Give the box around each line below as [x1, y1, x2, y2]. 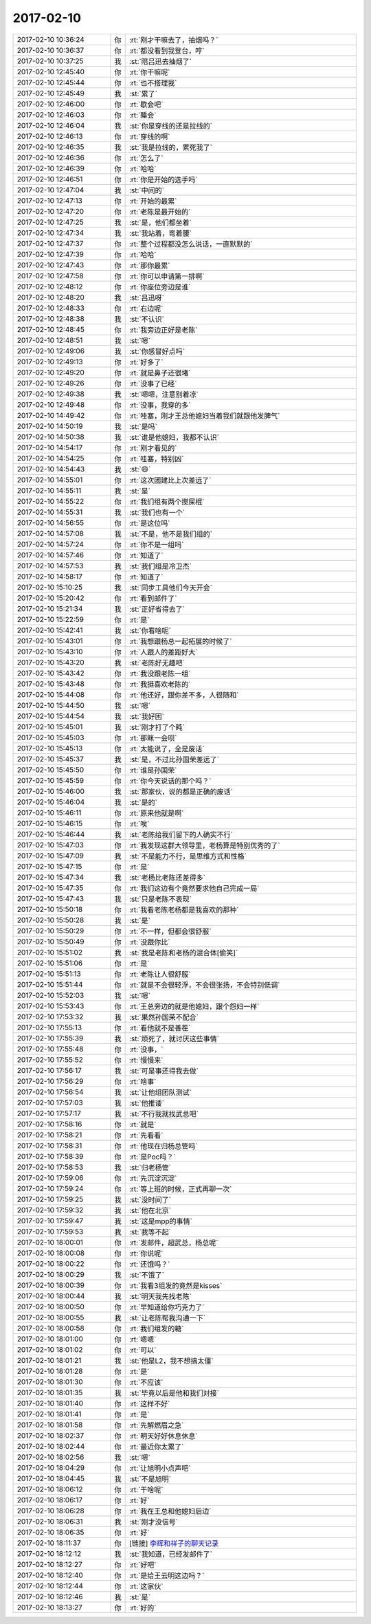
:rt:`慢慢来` [128, 1055, 164, 1065]
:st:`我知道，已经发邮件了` [128, 1549, 213, 1559]
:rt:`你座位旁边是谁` [128, 282, 191, 291]
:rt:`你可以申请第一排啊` [128, 271, 205, 281]
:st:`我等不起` [128, 1227, 172, 1236]
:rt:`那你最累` [128, 260, 170, 270]
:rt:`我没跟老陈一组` [128, 669, 191, 678]
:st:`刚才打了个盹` [128, 722, 185, 732]
